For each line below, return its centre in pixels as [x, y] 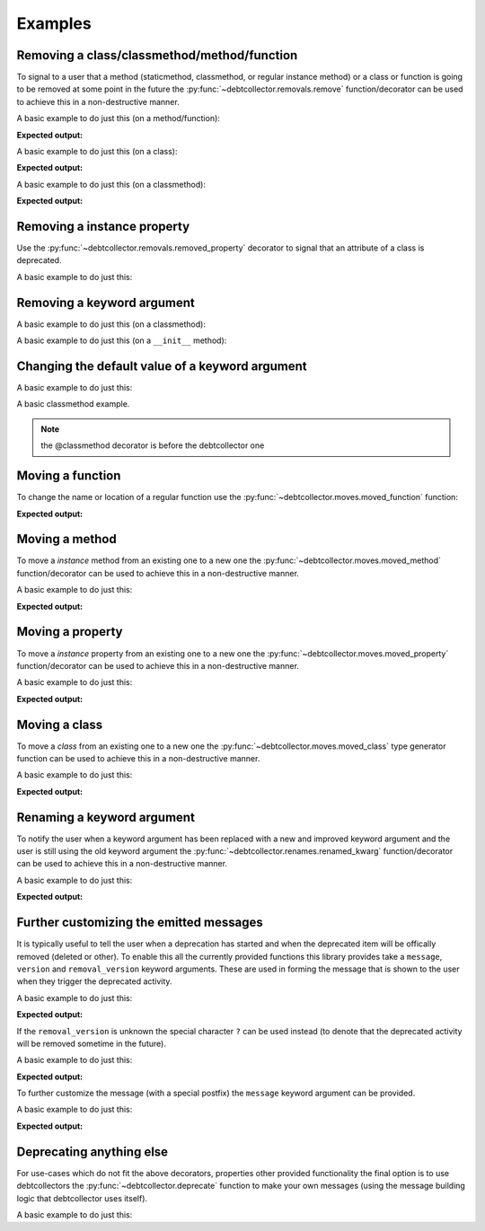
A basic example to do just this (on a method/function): [118, 119]
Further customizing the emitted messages [140, 923]
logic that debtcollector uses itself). [82, 1198]
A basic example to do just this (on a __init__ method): [122, 340]
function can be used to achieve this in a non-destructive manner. [138, 758]
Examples [54, 23]
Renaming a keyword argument [106, 817]
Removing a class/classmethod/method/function [157, 55]
